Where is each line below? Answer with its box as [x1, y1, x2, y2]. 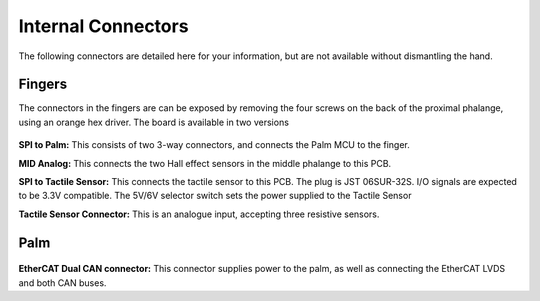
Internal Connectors [18, 15, 189, 37]
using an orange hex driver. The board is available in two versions [18, 116, 290, 128]
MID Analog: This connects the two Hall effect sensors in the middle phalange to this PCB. [18, 157, 392, 169]
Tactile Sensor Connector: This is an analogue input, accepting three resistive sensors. [18, 208, 380, 220]
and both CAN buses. [18, 276, 107, 289]
